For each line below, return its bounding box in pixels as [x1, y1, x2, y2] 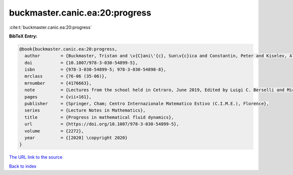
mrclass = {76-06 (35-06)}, [24, 74, 107, 79]
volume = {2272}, [24, 128, 84, 134]
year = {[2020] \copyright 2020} [24, 135, 128, 140]
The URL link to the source [9, 154, 63, 160]
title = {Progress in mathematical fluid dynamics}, [24, 115, 174, 120]
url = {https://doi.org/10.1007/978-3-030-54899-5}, [24, 121, 179, 127]
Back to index [9, 163, 37, 169]
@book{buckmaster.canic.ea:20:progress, [19, 46, 117, 52]
